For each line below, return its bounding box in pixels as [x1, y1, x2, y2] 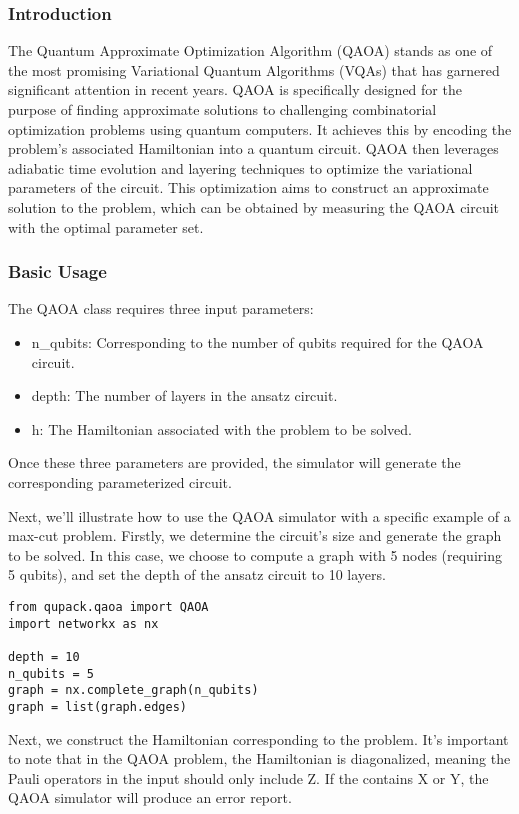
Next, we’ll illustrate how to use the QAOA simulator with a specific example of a [8, 505, 511, 526]
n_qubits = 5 [8, 666, 94, 681]
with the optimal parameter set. [8, 216, 204, 237]
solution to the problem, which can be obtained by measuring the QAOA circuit [8, 196, 500, 217]
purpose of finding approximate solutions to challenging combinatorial [8, 99, 437, 119]
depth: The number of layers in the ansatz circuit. [31, 385, 338, 406]
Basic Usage [8, 259, 107, 284]
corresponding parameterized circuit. [8, 471, 232, 492]
